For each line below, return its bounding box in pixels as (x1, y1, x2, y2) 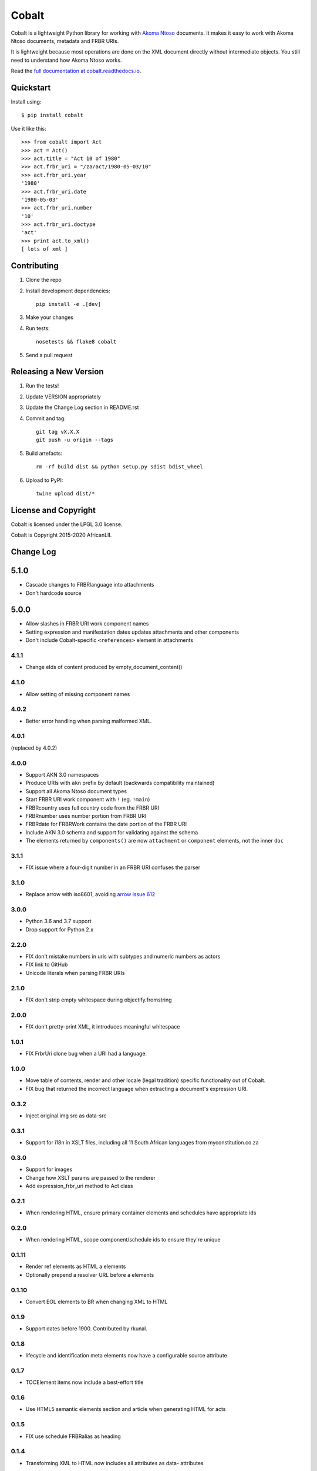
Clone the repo (25, 277, 62, 284)
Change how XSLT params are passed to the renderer (25, 1174, 156, 1181)
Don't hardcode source (25, 589, 82, 597)
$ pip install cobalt (21, 112, 83, 119)
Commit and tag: (25, 415, 66, 422)
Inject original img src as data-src (25, 1112, 107, 1119)
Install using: (11, 98, 42, 105)
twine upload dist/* (36, 490, 95, 497)
